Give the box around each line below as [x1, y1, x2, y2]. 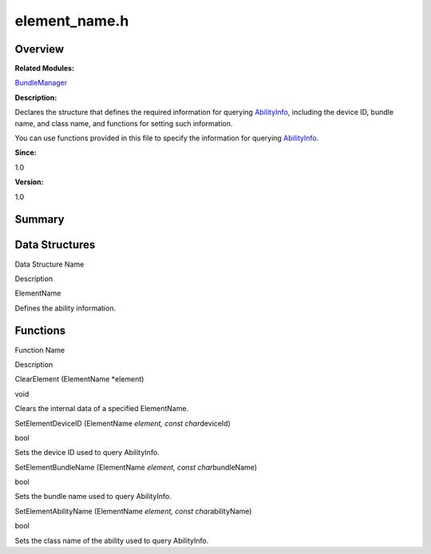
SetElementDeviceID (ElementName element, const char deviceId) [14, 418, 231, 428]
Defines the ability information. [14, 303, 116, 313]
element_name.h [14, 12, 129, 30]
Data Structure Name [14, 259, 85, 269]
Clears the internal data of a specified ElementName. [14, 404, 189, 414]
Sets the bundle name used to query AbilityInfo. [14, 492, 172, 501]
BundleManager [14, 78, 68, 88]
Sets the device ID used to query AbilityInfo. [14, 448, 160, 457]
